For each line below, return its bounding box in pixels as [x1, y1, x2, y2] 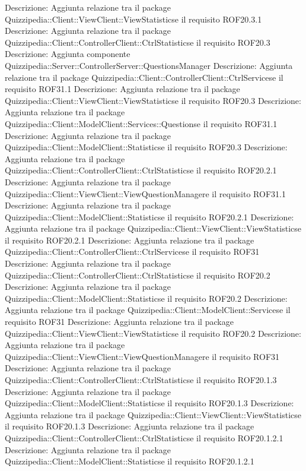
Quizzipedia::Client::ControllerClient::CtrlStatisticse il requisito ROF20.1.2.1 [5, 431, 283, 444]
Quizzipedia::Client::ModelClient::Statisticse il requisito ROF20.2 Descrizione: [5, 292, 288, 304]
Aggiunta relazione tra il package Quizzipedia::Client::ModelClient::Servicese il [5, 304, 291, 316]
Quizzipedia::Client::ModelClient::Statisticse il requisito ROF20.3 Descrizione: [5, 141, 288, 153]
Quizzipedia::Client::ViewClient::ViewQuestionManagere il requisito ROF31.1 [5, 187, 286, 200]
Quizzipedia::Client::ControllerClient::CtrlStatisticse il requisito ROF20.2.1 [5, 164, 277, 176]
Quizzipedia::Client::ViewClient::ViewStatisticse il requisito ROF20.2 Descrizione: [5, 327, 301, 339]
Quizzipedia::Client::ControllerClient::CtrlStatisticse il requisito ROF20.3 [5, 36, 270, 48]
